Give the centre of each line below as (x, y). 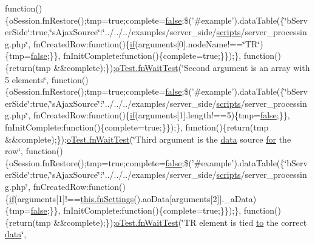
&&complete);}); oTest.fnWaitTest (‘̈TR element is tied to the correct (180, 222)
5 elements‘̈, (27, 79)
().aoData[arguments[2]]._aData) (195, 198)
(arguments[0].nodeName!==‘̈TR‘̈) (199, 43)
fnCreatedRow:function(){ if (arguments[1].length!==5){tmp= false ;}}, (161, 115)
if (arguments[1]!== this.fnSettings (72, 198)
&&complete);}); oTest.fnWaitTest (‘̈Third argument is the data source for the (148, 139)
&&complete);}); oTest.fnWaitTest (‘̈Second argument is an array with (182, 67)
